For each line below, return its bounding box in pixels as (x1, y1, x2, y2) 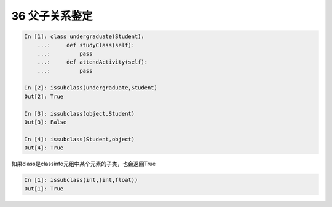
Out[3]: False (24, 119, 67, 126)
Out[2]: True (24, 92, 64, 100)
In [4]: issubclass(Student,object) (24, 135, 135, 143)
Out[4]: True (24, 145, 64, 151)
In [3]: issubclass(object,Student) (24, 110, 135, 117)
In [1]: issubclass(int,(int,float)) (24, 176, 138, 184)
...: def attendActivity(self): (37, 59, 148, 66)
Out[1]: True (24, 185, 64, 192)
